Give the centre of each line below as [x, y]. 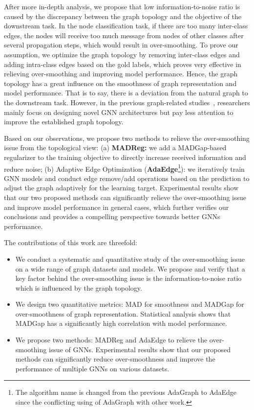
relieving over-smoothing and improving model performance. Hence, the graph [121, 74]
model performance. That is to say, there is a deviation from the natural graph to [126, 93]
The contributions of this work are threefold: [71, 242]
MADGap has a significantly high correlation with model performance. [121, 323]
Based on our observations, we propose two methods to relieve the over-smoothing [127, 138]
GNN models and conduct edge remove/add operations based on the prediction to [127, 178]
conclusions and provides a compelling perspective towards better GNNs [112, 216]
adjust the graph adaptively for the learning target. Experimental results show [121, 188]
